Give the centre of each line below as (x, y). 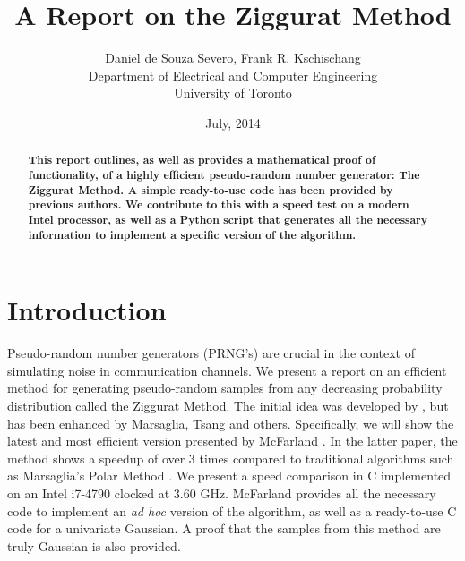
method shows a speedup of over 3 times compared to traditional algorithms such (231, 458)
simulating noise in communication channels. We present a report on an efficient (227, 370)
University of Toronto (233, 93)
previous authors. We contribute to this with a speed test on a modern (219, 205)
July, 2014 (233, 122)
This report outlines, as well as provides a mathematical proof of (202, 160)
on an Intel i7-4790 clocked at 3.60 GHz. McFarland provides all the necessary (222, 493)
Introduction (87, 310)
